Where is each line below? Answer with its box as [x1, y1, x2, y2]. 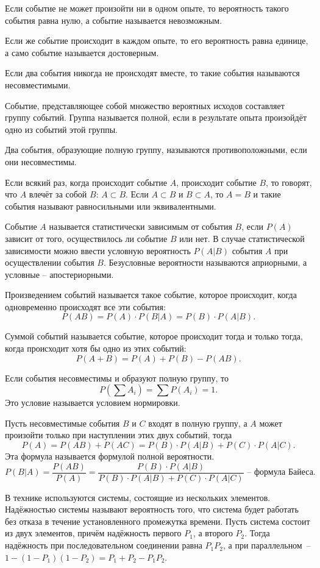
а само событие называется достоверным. [5, 46, 159, 59]
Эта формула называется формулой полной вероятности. [5, 450, 215, 463]
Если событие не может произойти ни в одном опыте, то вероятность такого [5, 2, 289, 14]
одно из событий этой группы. [5, 122, 118, 135]
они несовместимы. [5, 155, 77, 168]
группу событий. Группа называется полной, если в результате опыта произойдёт [5, 111, 307, 124]
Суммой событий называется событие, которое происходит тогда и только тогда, [5, 330, 303, 343]
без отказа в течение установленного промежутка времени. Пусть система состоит [5, 514, 310, 527]
